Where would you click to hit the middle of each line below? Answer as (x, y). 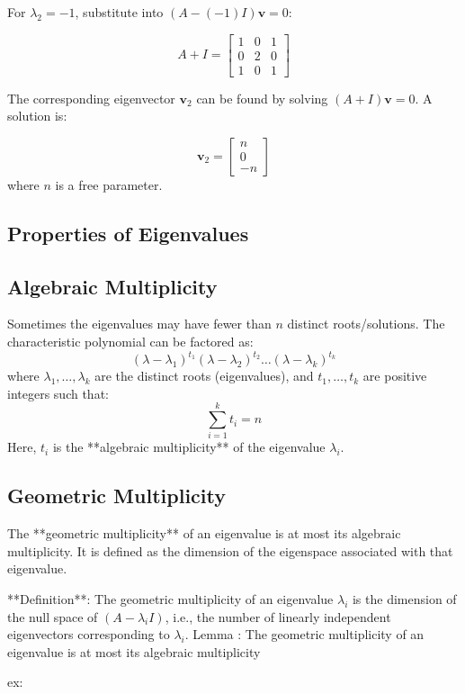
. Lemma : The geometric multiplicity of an (304, 634)
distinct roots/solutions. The (366, 324)
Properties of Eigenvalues (128, 233)
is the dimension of (404, 599)
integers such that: (58, 393)
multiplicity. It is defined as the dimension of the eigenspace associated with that (230, 550)
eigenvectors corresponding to (89, 634)
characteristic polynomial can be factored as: (130, 342)
